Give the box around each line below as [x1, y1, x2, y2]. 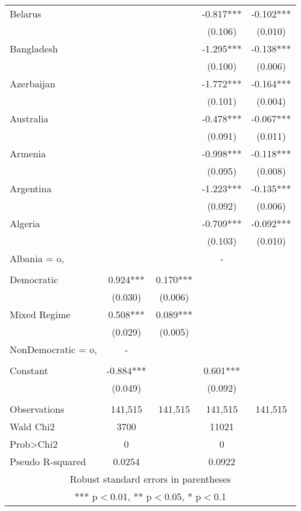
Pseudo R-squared [10, 454, 86, 468]
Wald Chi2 [10, 419, 55, 433]
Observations [10, 402, 65, 416]
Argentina [10, 181, 52, 195]
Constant [10, 363, 48, 377]
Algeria [10, 216, 40, 230]
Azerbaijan [10, 77, 55, 90]
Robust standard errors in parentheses [69, 472, 231, 486]
